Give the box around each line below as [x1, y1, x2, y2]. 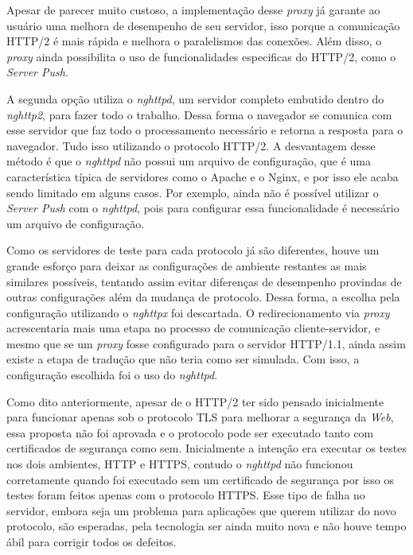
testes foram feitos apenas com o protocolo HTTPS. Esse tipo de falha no [6, 487, 365, 503]
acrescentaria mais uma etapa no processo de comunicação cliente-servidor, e [6, 320, 380, 336]
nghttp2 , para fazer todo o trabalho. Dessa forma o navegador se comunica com [6, 106, 392, 122]
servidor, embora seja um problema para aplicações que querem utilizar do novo [6, 502, 396, 518]
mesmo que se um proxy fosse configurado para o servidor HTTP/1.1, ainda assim [6, 335, 406, 351]
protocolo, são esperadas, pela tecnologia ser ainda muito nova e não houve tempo [6, 518, 407, 534]
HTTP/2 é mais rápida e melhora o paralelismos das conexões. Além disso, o [6, 33, 382, 49]
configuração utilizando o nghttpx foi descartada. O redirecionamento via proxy [6, 304, 390, 320]
